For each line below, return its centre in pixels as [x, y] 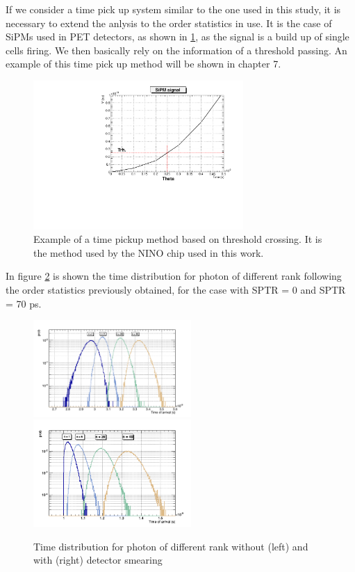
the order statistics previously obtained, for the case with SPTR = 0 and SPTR [176, 290]
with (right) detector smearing [98, 560]
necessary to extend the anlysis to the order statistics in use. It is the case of [169, 23]
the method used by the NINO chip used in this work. [149, 252]
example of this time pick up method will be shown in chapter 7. [143, 64]
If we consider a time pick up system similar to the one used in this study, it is [173, 9]
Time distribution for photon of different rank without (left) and [171, 546]
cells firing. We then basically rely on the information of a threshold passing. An [176, 50]
